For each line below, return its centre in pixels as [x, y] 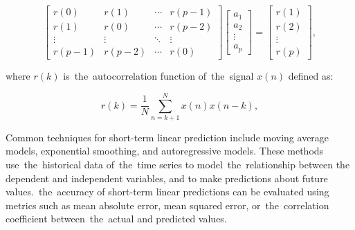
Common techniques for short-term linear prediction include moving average [167, 137]
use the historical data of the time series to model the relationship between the [178, 165]
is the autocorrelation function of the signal [158, 76]
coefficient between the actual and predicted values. [116, 219]
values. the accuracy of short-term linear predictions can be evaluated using [167, 192]
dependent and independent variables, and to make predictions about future [167, 178]
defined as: [311, 76]
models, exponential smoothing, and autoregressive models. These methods [165, 151]
